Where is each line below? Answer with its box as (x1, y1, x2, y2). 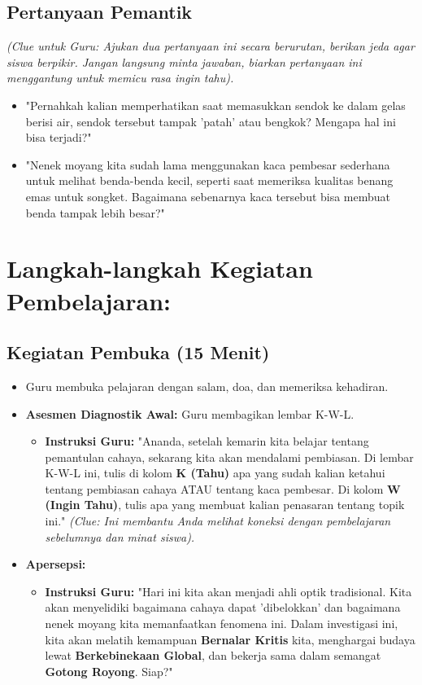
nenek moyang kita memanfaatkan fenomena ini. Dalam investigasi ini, (45, 615, 398, 632)
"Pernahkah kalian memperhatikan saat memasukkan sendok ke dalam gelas (25, 96, 406, 113)
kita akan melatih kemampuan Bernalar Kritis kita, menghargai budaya (45, 630, 415, 648)
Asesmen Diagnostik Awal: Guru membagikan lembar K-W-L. (25, 405, 355, 422)
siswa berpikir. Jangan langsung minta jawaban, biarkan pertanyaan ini (7, 53, 362, 70)
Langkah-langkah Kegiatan (7, 252, 313, 285)
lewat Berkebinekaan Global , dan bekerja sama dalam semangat (45, 647, 381, 664)
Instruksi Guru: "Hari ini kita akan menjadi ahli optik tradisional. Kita (45, 582, 412, 599)
